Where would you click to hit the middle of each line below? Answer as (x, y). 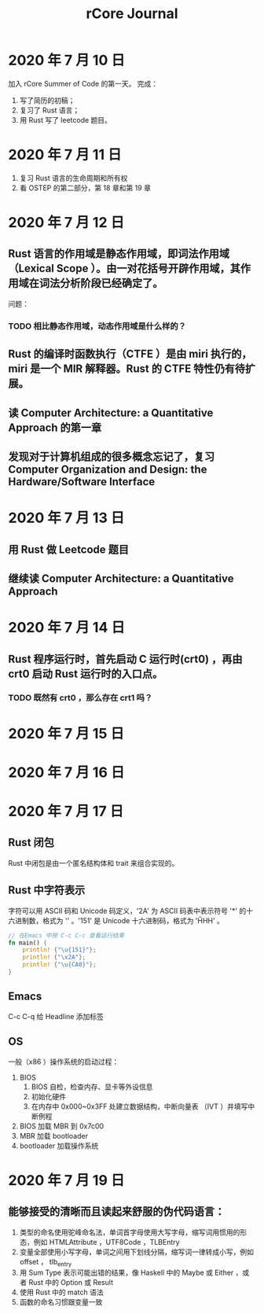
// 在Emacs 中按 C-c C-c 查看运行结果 (66, 935)
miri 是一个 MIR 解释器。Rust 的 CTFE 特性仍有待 (127, 369)
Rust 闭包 (31, 843)
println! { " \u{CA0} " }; (59, 965)
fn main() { (27, 943)
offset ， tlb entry (46, 1262)
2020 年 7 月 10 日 (67, 61)
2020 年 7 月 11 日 (65, 155)
